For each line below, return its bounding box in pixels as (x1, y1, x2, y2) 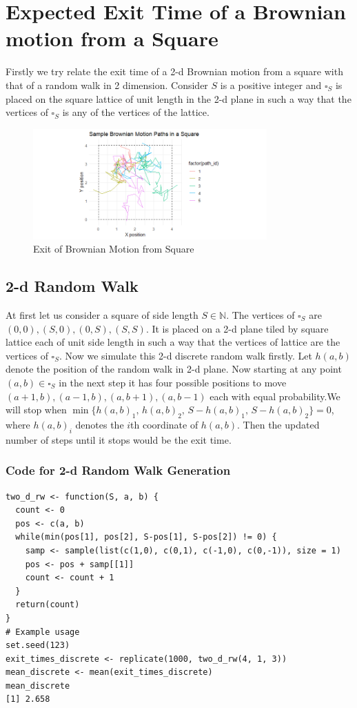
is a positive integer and (220, 77, 322, 92)
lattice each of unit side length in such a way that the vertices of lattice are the (6, 335, 340, 349)
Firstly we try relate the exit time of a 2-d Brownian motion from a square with (6, 64, 343, 79)
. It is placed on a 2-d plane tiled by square (145, 321, 329, 335)
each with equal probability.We (210, 389, 340, 403)
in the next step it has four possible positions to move (59, 375, 287, 389)
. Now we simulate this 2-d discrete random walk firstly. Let (59, 348, 312, 362)
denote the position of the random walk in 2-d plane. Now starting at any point (6, 362, 342, 376)
